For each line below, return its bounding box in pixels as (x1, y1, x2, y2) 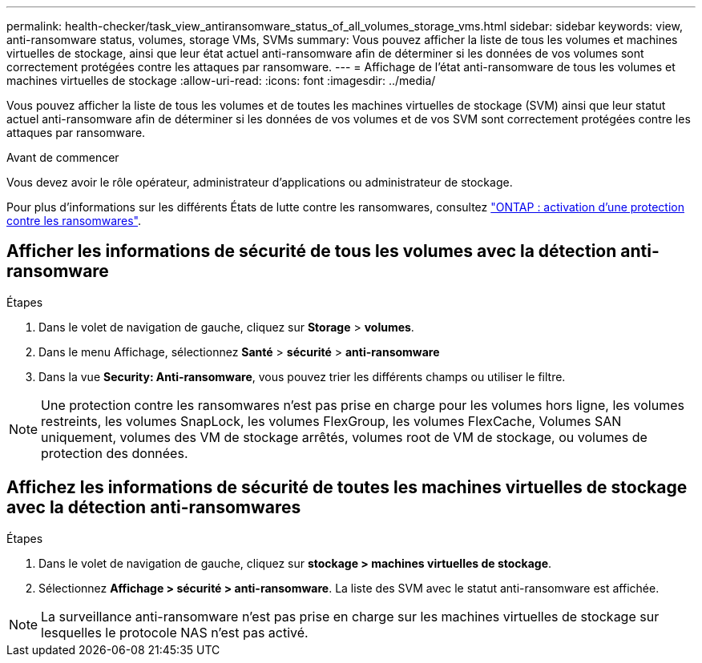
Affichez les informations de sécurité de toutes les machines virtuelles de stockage (6, 477, 688, 498)
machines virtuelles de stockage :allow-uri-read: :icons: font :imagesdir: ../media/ (6, 74, 436, 87)
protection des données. (41, 444, 188, 461)
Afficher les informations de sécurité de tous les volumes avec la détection (6, 241, 617, 262)
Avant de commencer (6, 151, 119, 164)
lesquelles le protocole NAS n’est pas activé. (41, 624, 309, 641)
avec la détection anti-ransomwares (6, 497, 301, 518)
